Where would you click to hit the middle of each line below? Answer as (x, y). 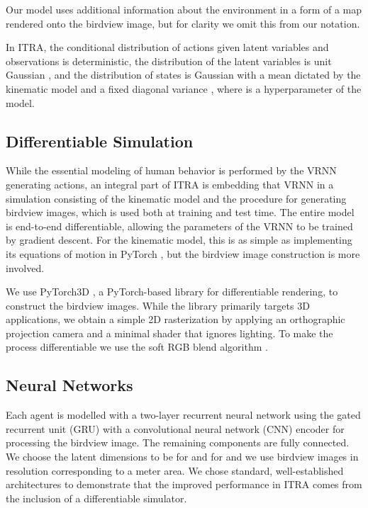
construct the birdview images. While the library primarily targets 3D (158, 305)
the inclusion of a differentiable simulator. (96, 498)
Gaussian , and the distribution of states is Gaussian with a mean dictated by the (183, 75)
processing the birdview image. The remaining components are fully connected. (178, 442)
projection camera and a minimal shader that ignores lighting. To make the (169, 333)
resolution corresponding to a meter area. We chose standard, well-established (175, 470)
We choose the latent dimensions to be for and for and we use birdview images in (182, 457)
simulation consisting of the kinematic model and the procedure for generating (176, 198)
